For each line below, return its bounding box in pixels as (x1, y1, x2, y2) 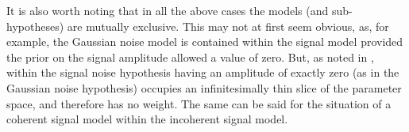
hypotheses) (6, 17, 64, 34)
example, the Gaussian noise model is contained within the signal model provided (6, 33, 403, 50)
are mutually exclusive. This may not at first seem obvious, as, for (67, 17, 389, 34)
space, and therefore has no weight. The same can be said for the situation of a (6, 95, 392, 111)
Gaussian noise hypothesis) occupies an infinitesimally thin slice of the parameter (6, 79, 402, 96)
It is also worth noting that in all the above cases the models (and (6, 2, 329, 18)
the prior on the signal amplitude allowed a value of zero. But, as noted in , (6, 48, 374, 65)
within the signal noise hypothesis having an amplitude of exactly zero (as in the (6, 64, 399, 81)
